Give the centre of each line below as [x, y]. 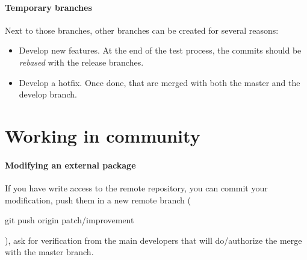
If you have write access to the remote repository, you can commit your [136, 187]
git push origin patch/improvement [70, 220]
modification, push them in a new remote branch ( [98, 200]
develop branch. [48, 94]
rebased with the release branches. [81, 62]
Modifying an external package [70, 165]
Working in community [103, 135]
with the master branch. [49, 252]
